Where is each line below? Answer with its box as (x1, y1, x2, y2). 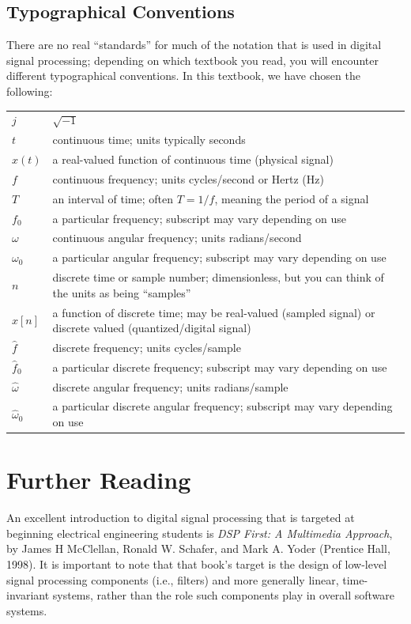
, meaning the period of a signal (214, 190, 369, 206)
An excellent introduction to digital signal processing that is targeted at (6, 509, 355, 526)
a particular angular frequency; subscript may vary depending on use (52, 249, 386, 266)
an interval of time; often (52, 190, 174, 206)
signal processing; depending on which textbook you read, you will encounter (6, 51, 379, 68)
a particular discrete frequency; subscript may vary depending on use (52, 358, 387, 375)
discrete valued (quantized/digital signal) (52, 320, 251, 336)
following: (6, 82, 53, 99)
